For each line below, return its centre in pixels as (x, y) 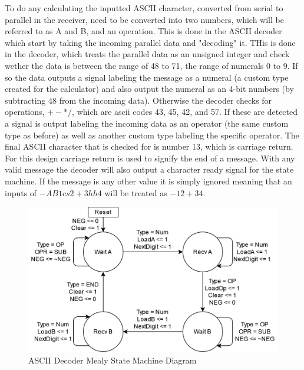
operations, (25, 112)
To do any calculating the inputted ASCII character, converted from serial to (144, 8)
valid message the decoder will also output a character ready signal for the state (149, 169)
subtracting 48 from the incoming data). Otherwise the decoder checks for (138, 100)
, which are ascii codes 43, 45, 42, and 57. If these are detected (185, 112)
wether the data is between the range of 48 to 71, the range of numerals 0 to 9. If (151, 65)
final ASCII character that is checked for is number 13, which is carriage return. (149, 146)
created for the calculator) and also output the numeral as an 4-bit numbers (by (149, 89)
